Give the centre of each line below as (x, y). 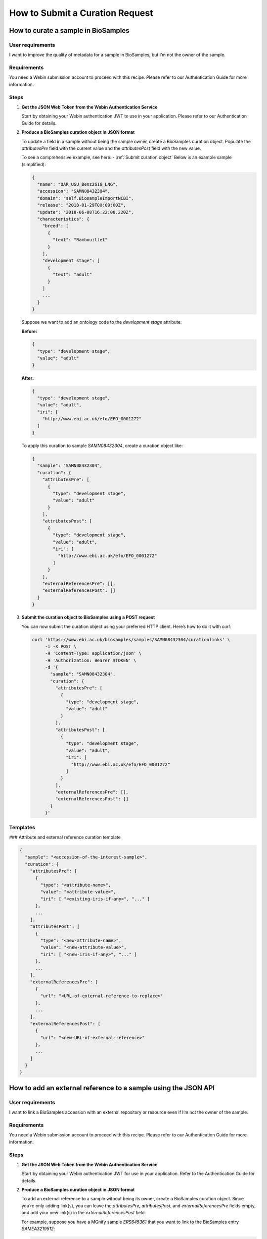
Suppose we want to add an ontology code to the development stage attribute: (102, 322)
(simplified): (34, 164)
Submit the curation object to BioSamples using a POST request (88, 618)
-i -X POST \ (61, 646)
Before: (29, 331)
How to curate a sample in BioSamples (69, 30)
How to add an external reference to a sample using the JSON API (112, 1088)
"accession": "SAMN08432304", (74, 191)
